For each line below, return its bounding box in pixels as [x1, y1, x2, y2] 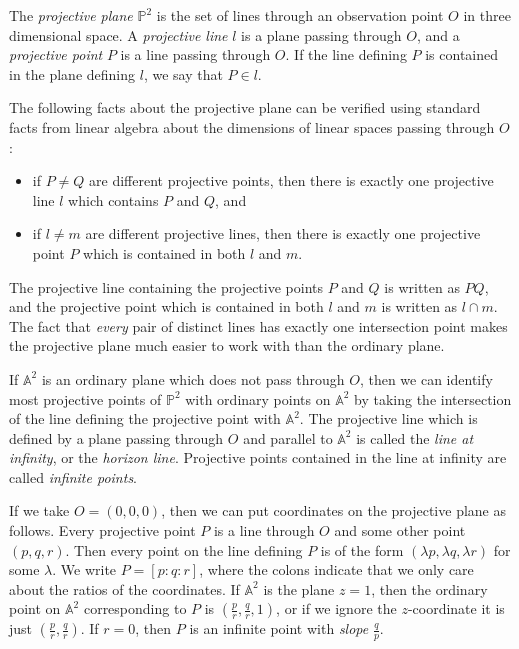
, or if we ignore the [276, 598, 397, 619]
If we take [9, 500, 70, 521]
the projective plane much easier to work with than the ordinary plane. [9, 335, 445, 356]
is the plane [263, 578, 335, 599]
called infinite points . [9, 466, 138, 487]
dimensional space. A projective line [9, 24, 228, 45]
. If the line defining [285, 44, 407, 65]
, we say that [143, 63, 223, 84]
